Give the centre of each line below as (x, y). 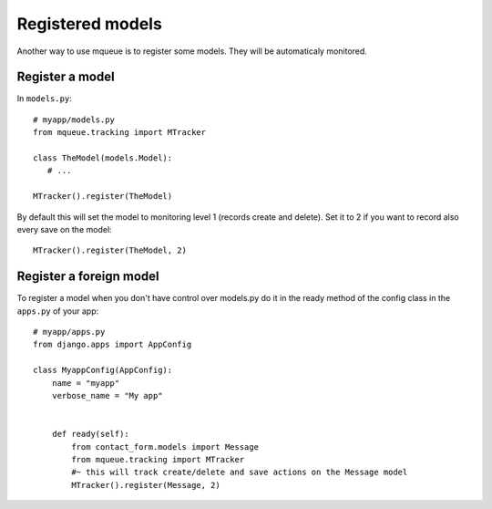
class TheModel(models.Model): (103, 158)
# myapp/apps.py (69, 332)
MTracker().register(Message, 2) (146, 485)
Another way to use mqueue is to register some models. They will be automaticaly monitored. (192, 51)
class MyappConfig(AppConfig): (103, 370)
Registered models (90, 24)
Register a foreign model (88, 277)
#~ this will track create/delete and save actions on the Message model (240, 473)
